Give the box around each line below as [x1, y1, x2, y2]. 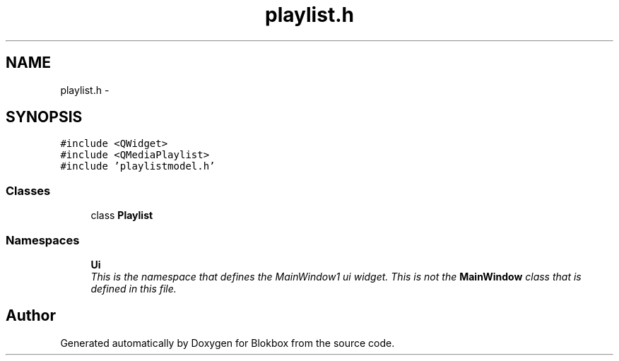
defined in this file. [90, 282, 177, 295]
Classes [6, 183, 51, 198]
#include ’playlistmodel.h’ [60, 160, 216, 172]
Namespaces [6, 232, 80, 247]
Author [6, 307, 56, 325]
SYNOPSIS [6, 108, 83, 126]
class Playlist [90, 209, 153, 222]
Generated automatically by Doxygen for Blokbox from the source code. [60, 336, 395, 349]
